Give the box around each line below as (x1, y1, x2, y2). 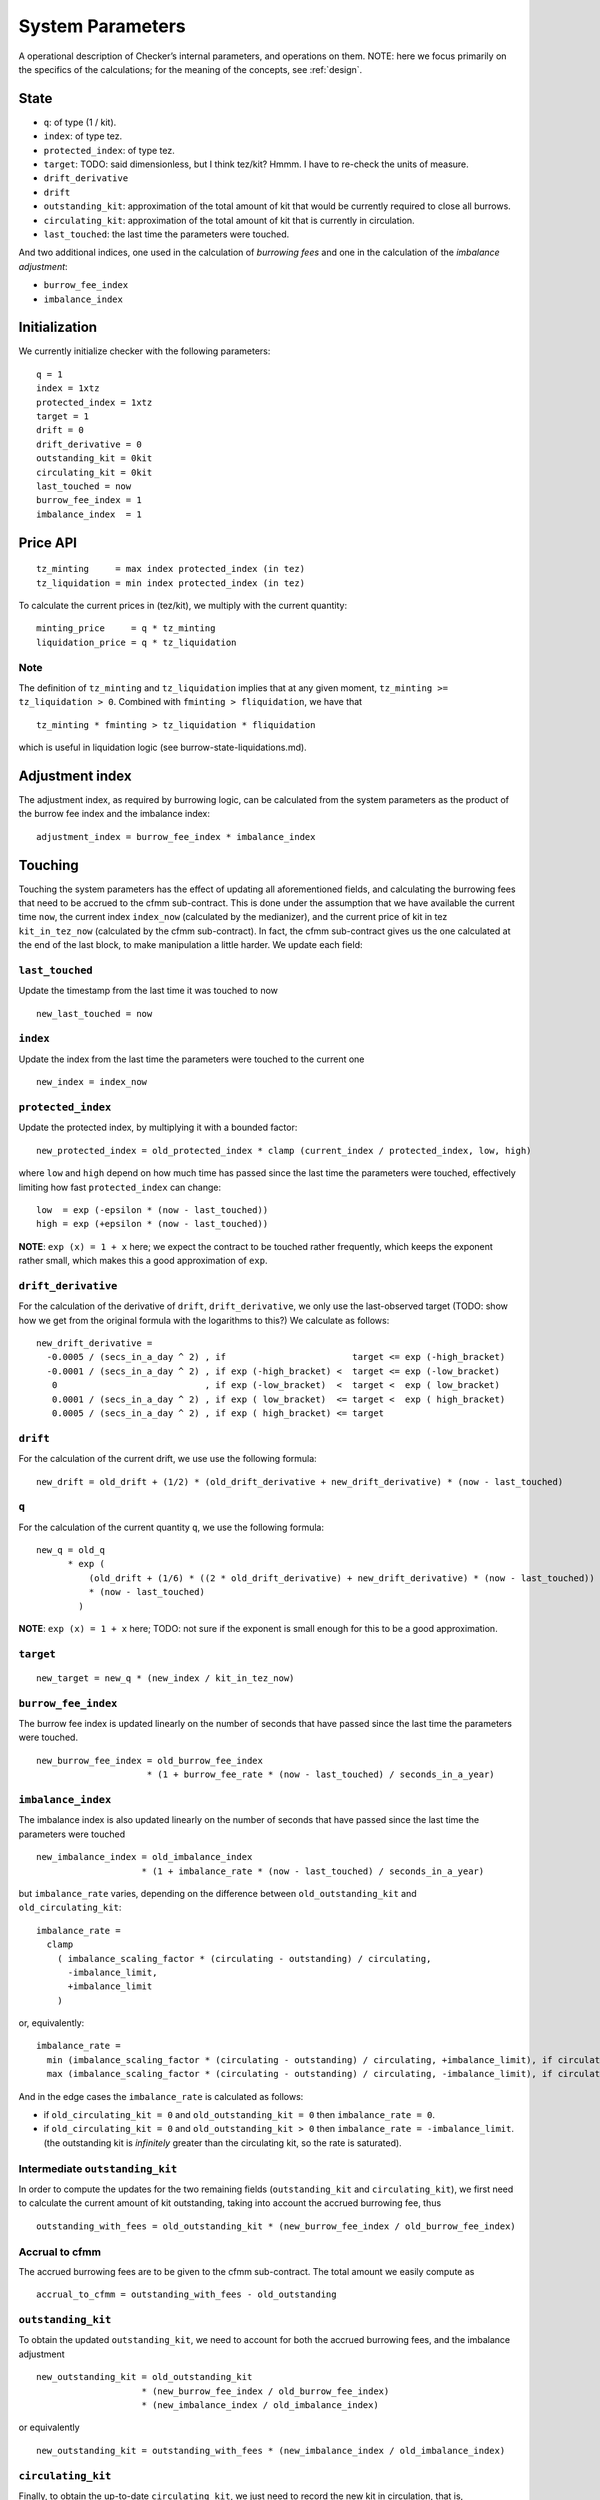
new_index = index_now (36, 1076, 148, 1088)
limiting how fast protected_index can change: (18, 1181, 222, 1193)
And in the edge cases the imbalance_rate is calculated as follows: (18, 2090, 304, 2102)
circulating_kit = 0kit (36, 466, 153, 478)
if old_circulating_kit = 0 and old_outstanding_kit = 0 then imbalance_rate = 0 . (43, 2109, 435, 2121)
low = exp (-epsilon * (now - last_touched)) (36, 1204, 269, 1215)
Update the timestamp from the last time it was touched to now (18, 985, 279, 997)
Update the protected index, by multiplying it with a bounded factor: (18, 1121, 298, 1134)
